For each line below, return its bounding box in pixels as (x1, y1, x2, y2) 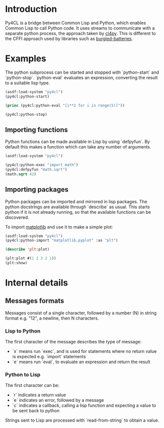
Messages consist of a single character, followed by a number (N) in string (5, 310, 157, 316)
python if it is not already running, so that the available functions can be (5, 209, 151, 215)
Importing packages (5, 186, 69, 194)
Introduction (5, 3, 57, 15)
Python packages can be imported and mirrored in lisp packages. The (5, 198, 147, 204)
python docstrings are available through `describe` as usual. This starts (5, 204, 150, 210)
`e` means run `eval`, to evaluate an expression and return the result (12, 359, 151, 365)
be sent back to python (12, 408, 60, 414)
